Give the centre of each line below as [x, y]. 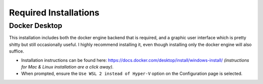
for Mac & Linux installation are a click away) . [67, 67]
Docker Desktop [36, 26]
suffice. [17, 51]
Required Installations [54, 13]
